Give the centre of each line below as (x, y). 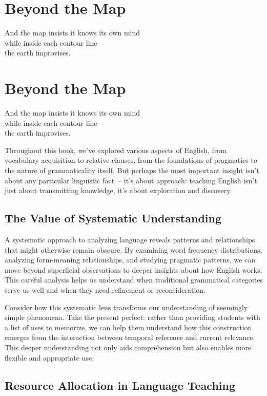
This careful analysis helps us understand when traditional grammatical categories (134, 280)
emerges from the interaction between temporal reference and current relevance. (130, 337)
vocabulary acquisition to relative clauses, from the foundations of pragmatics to (131, 160)
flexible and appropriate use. (49, 357)
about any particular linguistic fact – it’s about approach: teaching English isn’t (131, 180)
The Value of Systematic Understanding (113, 218)
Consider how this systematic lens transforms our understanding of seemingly (126, 307)
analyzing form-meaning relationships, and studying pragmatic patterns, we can (130, 260)
